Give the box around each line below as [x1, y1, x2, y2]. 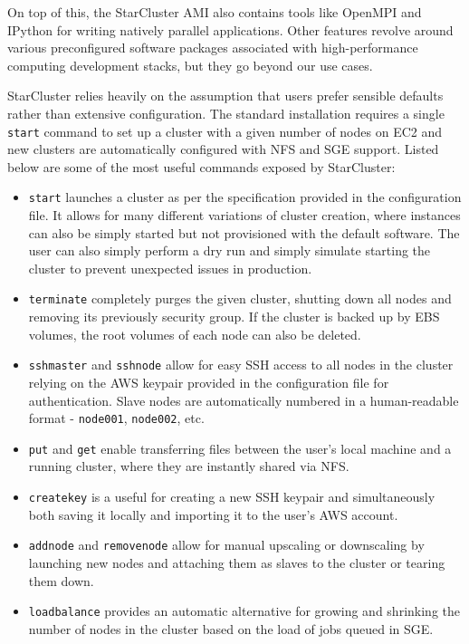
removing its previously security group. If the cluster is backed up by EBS [28, 307, 440, 326]
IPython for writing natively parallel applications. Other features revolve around [7, 20, 454, 39]
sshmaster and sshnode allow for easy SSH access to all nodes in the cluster [28, 355, 454, 374]
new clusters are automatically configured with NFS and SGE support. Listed [7, 139, 439, 159]
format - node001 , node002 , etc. [28, 409, 205, 428]
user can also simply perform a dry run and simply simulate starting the [28, 241, 431, 260]
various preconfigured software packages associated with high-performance [7, 38, 418, 57]
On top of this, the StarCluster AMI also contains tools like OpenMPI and [7, 3, 422, 21]
